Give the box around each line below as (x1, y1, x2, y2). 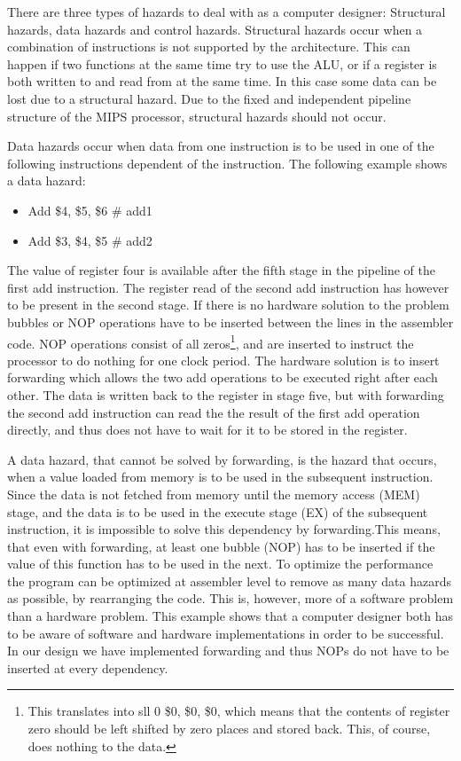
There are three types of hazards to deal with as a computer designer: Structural (7, 3, 446, 20)
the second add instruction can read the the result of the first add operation (7, 403, 420, 421)
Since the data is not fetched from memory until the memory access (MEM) (7, 484, 420, 503)
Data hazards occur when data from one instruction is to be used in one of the (7, 137, 434, 155)
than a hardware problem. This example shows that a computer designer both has (7, 607, 454, 625)
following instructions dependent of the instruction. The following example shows (7, 153, 448, 172)
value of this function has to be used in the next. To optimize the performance (7, 554, 434, 573)
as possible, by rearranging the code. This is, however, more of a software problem (7, 589, 454, 608)
